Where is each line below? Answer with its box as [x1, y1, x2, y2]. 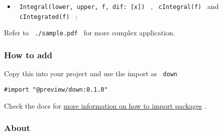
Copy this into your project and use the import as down [4, 68, 177, 79]
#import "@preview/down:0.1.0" [4, 86, 108, 93]
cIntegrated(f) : [19, 10, 77, 21]
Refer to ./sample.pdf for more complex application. [4, 27, 175, 38]
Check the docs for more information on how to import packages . [4, 100, 206, 111]
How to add [4, 48, 52, 61]
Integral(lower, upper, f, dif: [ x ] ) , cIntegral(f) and [19, 1, 219, 11]
